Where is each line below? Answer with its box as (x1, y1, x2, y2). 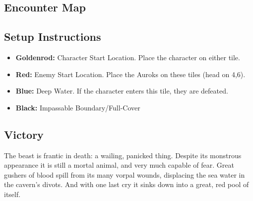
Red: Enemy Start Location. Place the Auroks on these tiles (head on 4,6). (15, 69, 246, 79)
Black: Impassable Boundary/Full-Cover (15, 102, 140, 112)
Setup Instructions (4, 29, 101, 44)
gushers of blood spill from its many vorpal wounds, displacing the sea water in (4, 169, 245, 180)
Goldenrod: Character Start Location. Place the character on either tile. (15, 52, 240, 62)
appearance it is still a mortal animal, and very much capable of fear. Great (4, 160, 235, 170)
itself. (4, 189, 21, 199)
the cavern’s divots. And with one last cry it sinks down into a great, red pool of (4, 179, 249, 190)
